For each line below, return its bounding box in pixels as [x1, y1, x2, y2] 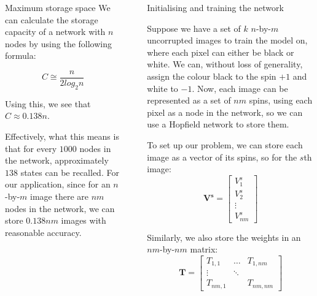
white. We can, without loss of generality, [147, 58, 303, 70]
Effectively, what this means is [5, 130, 119, 143]
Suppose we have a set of [147, 21, 241, 34]
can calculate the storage [5, 13, 98, 26]
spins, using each [249, 94, 313, 107]
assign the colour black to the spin [147, 69, 276, 82]
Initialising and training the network [147, 1, 284, 13]
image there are [30, 189, 89, 202]
